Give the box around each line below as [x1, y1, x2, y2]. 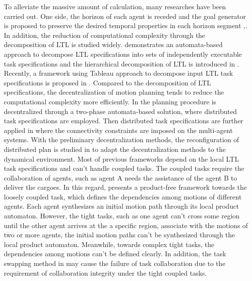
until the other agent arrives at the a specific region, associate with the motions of [4, 220, 248, 230]
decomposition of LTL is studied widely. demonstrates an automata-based [4, 39, 223, 50]
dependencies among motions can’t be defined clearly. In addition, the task [4, 248, 226, 259]
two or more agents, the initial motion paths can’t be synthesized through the [4, 230, 235, 240]
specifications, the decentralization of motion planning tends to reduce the [4, 87, 224, 97]
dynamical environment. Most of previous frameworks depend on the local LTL [4, 153, 239, 164]
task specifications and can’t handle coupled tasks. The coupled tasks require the [4, 163, 244, 173]
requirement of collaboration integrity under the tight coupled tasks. [4, 267, 207, 278]
